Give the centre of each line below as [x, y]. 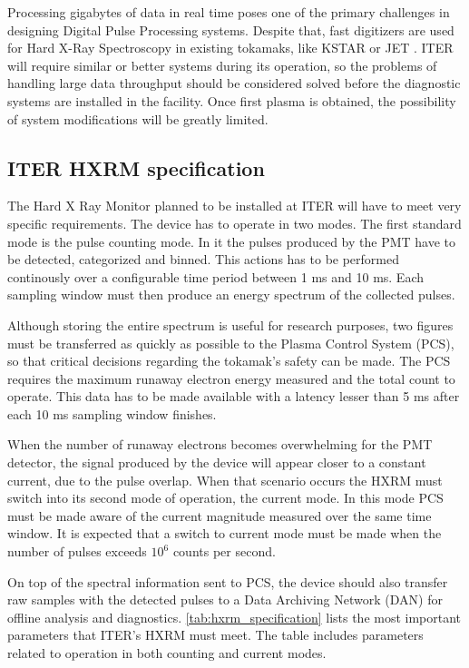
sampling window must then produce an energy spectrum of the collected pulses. [231, 295]
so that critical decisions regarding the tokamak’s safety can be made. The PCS [229, 361]
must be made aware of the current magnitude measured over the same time [220, 515]
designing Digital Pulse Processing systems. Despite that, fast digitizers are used [231, 29]
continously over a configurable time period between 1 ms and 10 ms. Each [216, 276]
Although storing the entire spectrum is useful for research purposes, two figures [230, 324]
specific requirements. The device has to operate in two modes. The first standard [234, 223]
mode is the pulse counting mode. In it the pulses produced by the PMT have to [232, 241]
